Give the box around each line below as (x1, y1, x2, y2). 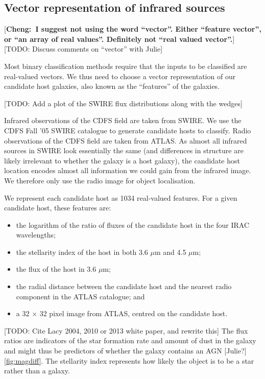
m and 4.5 (154, 246, 186, 257)
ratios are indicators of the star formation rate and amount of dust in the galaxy (4, 335, 256, 346)
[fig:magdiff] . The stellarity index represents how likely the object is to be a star (4, 355, 254, 366)
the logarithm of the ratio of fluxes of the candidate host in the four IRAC (16, 219, 250, 230)
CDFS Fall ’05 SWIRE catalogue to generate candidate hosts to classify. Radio (4, 125, 251, 135)
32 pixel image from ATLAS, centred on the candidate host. (39, 308, 228, 319)
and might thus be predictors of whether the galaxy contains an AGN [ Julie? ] (4, 345, 247, 356)
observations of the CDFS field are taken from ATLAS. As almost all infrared (4, 135, 247, 146)
